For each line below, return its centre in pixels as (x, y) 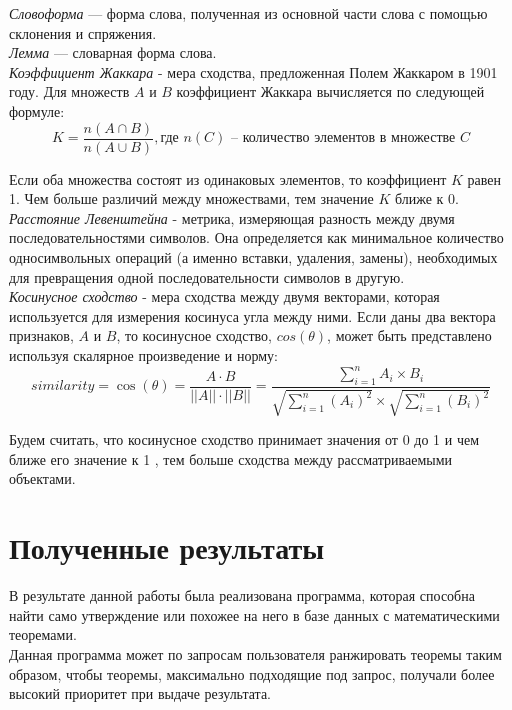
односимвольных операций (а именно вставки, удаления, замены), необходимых (253, 257)
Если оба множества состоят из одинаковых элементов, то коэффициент (228, 178)
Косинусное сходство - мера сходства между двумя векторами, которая (224, 296)
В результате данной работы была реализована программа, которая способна (242, 595)
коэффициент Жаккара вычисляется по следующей (330, 91)
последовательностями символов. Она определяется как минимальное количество (256, 237)
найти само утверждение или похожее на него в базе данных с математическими (254, 614)
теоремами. (43, 634)
